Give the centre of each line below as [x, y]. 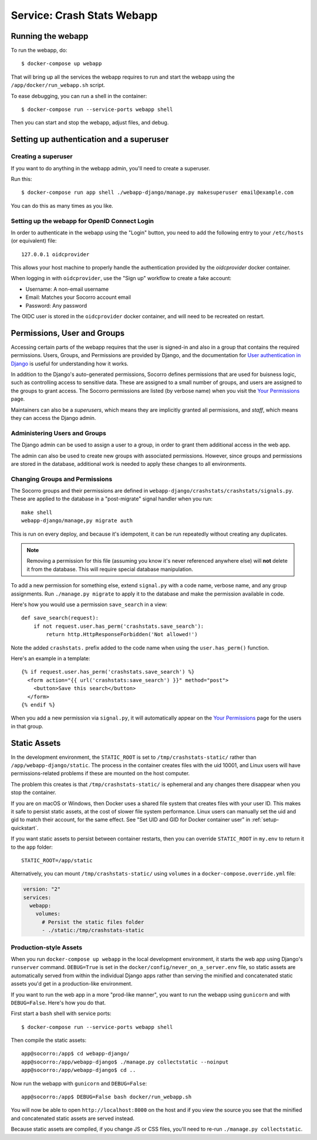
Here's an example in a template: [50, 658]
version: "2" [42, 889]
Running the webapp [50, 36]
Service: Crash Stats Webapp [84, 15]
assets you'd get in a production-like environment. [72, 984]
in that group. [27, 726]
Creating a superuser [42, 157]
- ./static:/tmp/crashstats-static [93, 930]
